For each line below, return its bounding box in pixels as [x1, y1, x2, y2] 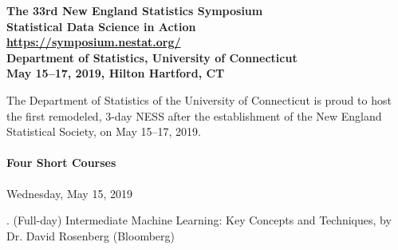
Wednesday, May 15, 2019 [6, 185, 132, 201]
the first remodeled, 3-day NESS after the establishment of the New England [6, 107, 382, 124]
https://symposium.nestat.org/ [6, 34, 181, 50]
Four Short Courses [6, 154, 116, 171]
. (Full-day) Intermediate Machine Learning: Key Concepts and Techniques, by [6, 212, 392, 228]
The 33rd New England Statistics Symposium [6, 2, 263, 18]
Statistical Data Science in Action [6, 18, 196, 34]
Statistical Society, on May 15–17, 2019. [6, 123, 201, 140]
